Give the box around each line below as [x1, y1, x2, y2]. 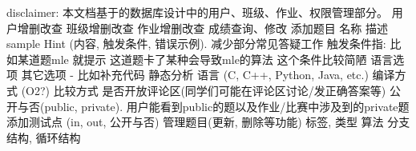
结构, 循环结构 [6, 129, 81, 145]
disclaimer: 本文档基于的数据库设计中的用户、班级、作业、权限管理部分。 [6, 4, 389, 20]
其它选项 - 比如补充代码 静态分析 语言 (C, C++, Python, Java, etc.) [21, 66, 369, 83]
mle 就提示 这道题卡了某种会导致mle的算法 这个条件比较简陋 [50, 50, 367, 67]
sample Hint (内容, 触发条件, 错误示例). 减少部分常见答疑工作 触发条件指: [6, 35, 386, 52]
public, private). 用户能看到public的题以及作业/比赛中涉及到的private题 [44, 97, 410, 114]
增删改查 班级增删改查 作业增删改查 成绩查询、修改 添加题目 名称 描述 [17, 19, 388, 36]
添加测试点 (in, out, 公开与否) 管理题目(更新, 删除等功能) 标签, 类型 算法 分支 [6, 113, 410, 130]
